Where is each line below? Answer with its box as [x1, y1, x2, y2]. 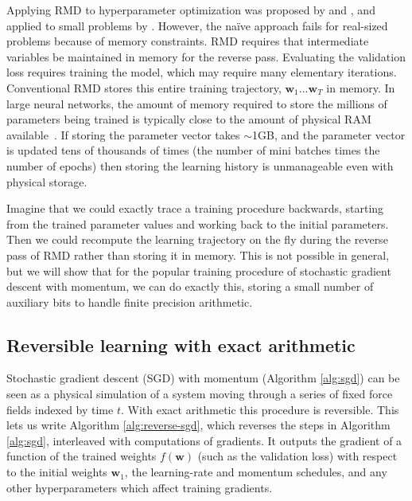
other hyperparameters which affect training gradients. [6, 479, 273, 495]
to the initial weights [6, 464, 107, 480]
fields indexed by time [6, 401, 114, 417]
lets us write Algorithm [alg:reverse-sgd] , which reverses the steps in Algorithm [6, 417, 391, 433]
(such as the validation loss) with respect [197, 448, 398, 464]
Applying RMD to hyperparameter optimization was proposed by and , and [6, 2, 375, 18]
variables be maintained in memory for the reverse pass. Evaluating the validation [6, 48, 406, 65]
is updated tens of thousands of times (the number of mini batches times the [6, 142, 380, 159]
